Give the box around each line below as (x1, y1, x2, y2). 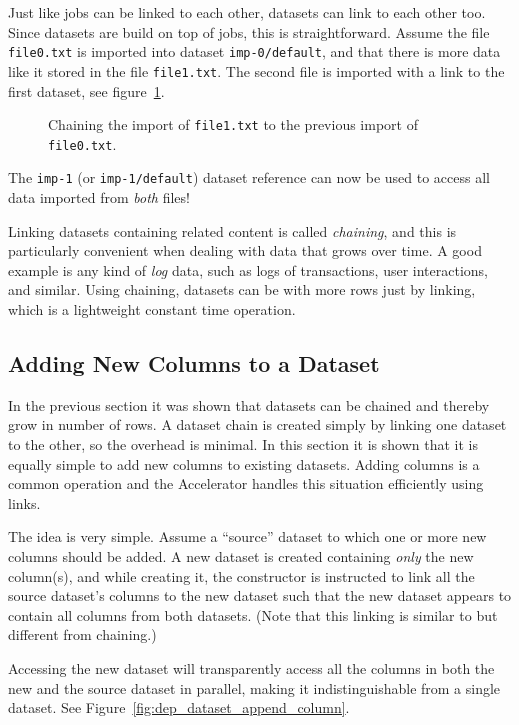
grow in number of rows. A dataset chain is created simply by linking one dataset (8, 414, 507, 435)
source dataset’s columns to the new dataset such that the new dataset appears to (8, 585, 512, 606)
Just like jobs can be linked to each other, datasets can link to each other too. (8, 2, 486, 22)
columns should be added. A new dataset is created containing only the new (8, 545, 474, 566)
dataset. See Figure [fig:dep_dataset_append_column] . (8, 697, 350, 718)
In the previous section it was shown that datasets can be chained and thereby (8, 394, 490, 415)
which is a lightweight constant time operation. (8, 299, 296, 320)
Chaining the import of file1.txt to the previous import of (48, 114, 418, 135)
